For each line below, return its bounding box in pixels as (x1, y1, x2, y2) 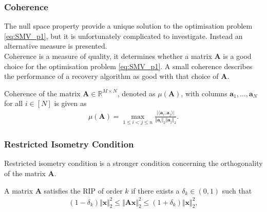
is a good (223, 51, 252, 61)
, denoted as (117, 88, 156, 98)
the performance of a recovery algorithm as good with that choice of (4, 71, 219, 81)
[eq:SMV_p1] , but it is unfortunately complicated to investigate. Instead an (4, 30, 243, 41)
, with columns (181, 88, 227, 98)
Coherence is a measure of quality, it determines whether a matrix (4, 51, 212, 61)
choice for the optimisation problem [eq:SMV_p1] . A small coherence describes (4, 60, 253, 71)
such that (222, 185, 252, 196)
